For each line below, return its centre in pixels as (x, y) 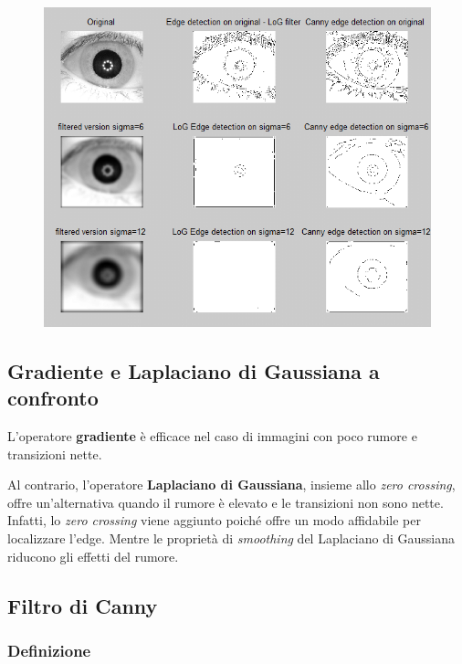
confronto (53, 398)
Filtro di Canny (83, 605)
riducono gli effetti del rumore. (93, 556)
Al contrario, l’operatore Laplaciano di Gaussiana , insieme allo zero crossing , (231, 485)
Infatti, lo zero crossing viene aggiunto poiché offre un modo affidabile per (214, 520)
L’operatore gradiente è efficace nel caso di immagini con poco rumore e (212, 435)
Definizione (49, 650)
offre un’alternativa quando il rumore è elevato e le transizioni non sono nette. (226, 502)
